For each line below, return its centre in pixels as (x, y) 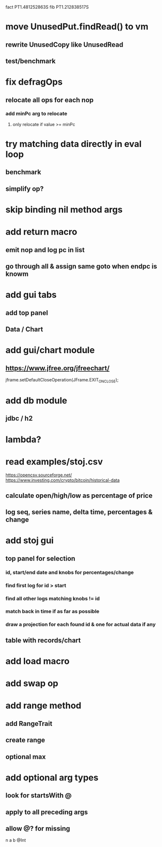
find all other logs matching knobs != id (53, 598)
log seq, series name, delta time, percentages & (79, 512)
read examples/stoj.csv (54, 461)
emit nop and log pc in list (45, 250)
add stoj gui (30, 541)
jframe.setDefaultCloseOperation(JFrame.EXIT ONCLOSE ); (62, 380)
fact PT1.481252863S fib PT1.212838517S (47, 7)
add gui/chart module (50, 350)
